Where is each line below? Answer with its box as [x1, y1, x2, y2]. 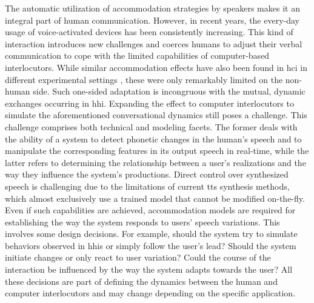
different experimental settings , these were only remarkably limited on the [5, 73, 283, 85]
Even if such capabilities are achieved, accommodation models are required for [5, 204, 296, 216]
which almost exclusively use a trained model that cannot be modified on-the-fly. [5, 191, 305, 204]
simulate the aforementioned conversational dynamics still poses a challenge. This [5, 108, 307, 121]
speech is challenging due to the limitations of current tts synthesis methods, [5, 179, 290, 192]
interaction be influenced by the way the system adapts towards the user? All [5, 263, 293, 276]
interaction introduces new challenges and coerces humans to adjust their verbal [5, 37, 302, 50]
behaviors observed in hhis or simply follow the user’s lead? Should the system [5, 239, 296, 251]
